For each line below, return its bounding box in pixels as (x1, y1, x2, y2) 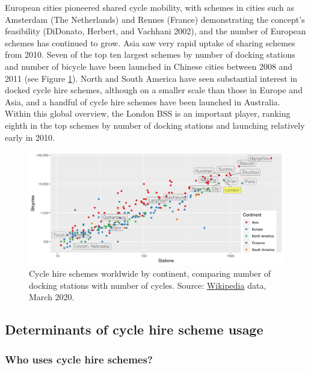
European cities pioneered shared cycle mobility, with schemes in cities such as (5, 1, 295, 13)
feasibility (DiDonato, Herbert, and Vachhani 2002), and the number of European (5, 25, 306, 37)
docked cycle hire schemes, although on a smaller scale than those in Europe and (5, 84, 303, 96)
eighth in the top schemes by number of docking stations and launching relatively (5, 119, 305, 131)
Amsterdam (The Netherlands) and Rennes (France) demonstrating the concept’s (5, 13, 305, 25)
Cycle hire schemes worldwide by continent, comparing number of (29, 267, 271, 280)
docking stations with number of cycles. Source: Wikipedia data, (29, 279, 266, 291)
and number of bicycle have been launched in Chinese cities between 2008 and (5, 60, 293, 72)
